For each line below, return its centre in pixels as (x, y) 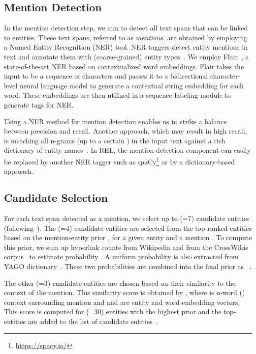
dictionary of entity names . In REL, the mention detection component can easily (127, 150)
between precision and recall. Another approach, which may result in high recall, (126, 131)
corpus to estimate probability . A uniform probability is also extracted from (121, 257)
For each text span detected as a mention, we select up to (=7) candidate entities (127, 218)
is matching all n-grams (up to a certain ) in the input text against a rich (115, 140)
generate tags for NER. (39, 104)
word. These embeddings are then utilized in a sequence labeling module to (117, 95)
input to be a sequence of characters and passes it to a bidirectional (106, 76)
